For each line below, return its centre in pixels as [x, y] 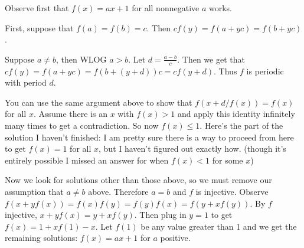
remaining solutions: [41, 238]
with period [26, 82]
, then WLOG [81, 59]
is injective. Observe [232, 191]
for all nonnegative [166, 8]
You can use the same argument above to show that [99, 102]
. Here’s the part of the [241, 125]
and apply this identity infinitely [236, 114]
